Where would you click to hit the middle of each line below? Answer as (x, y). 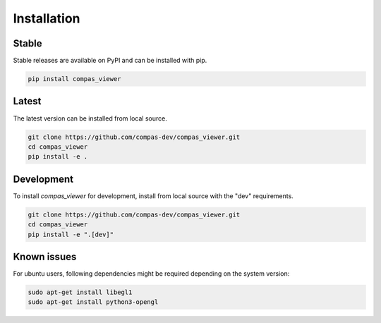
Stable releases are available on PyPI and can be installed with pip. (110, 61)
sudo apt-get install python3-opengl (93, 302)
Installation (47, 18)
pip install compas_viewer (74, 79)
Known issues (45, 256)
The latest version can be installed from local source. (90, 118)
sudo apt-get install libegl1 (80, 292)
